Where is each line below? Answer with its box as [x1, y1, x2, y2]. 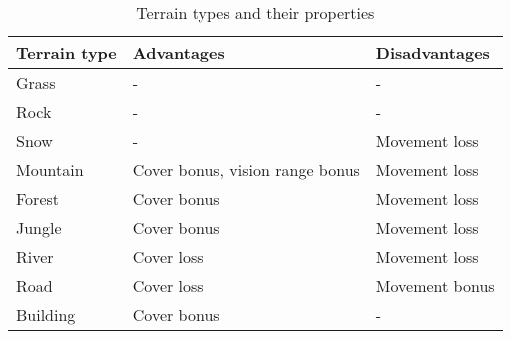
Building [16, 303, 76, 326]
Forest [16, 187, 60, 210]
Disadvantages [375, 41, 490, 64]
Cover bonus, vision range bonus [132, 158, 360, 181]
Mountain [16, 158, 84, 181]
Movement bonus [375, 274, 495, 297]
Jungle [16, 216, 62, 239]
